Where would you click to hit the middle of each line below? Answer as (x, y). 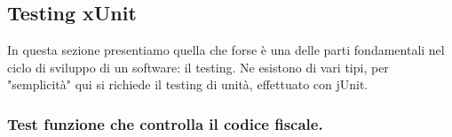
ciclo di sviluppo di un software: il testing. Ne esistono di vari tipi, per (198, 67)
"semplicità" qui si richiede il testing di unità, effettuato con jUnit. (188, 84)
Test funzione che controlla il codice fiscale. (165, 123)
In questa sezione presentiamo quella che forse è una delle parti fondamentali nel (226, 50)
